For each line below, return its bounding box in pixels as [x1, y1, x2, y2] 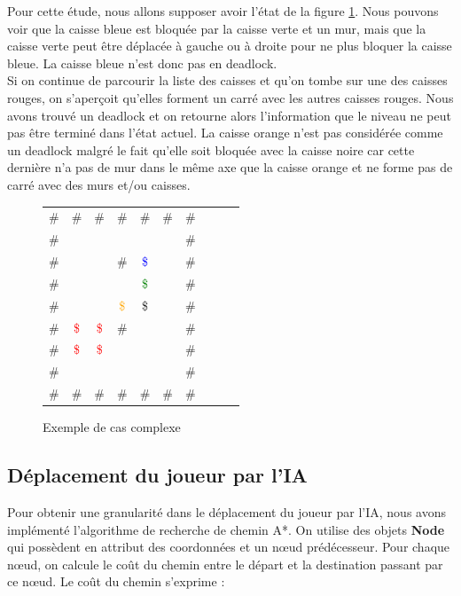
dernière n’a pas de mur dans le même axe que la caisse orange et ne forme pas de [7, 158, 453, 176]
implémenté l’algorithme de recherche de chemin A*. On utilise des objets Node [7, 520, 445, 538]
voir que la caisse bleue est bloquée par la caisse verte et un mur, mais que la [7, 19, 426, 37]
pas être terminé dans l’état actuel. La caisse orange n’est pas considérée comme [7, 123, 443, 142]
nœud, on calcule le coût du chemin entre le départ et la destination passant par [7, 554, 443, 573]
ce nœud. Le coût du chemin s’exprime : [7, 572, 225, 591]
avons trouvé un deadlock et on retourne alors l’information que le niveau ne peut [7, 106, 451, 124]
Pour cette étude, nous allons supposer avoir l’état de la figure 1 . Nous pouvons [7, 2, 439, 20]
